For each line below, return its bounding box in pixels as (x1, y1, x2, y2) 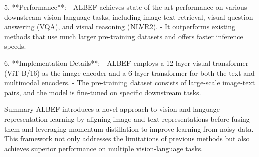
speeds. (4, 41, 26, 51)
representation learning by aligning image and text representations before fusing (4, 113, 250, 124)
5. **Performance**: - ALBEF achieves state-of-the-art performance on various (4, 2, 247, 12)
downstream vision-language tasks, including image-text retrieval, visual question (4, 11, 253, 22)
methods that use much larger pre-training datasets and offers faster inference (4, 31, 243, 41)
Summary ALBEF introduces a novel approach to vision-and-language (4, 104, 220, 114)
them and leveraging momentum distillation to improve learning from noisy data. (4, 123, 254, 134)
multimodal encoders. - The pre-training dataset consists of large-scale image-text (4, 77, 255, 88)
